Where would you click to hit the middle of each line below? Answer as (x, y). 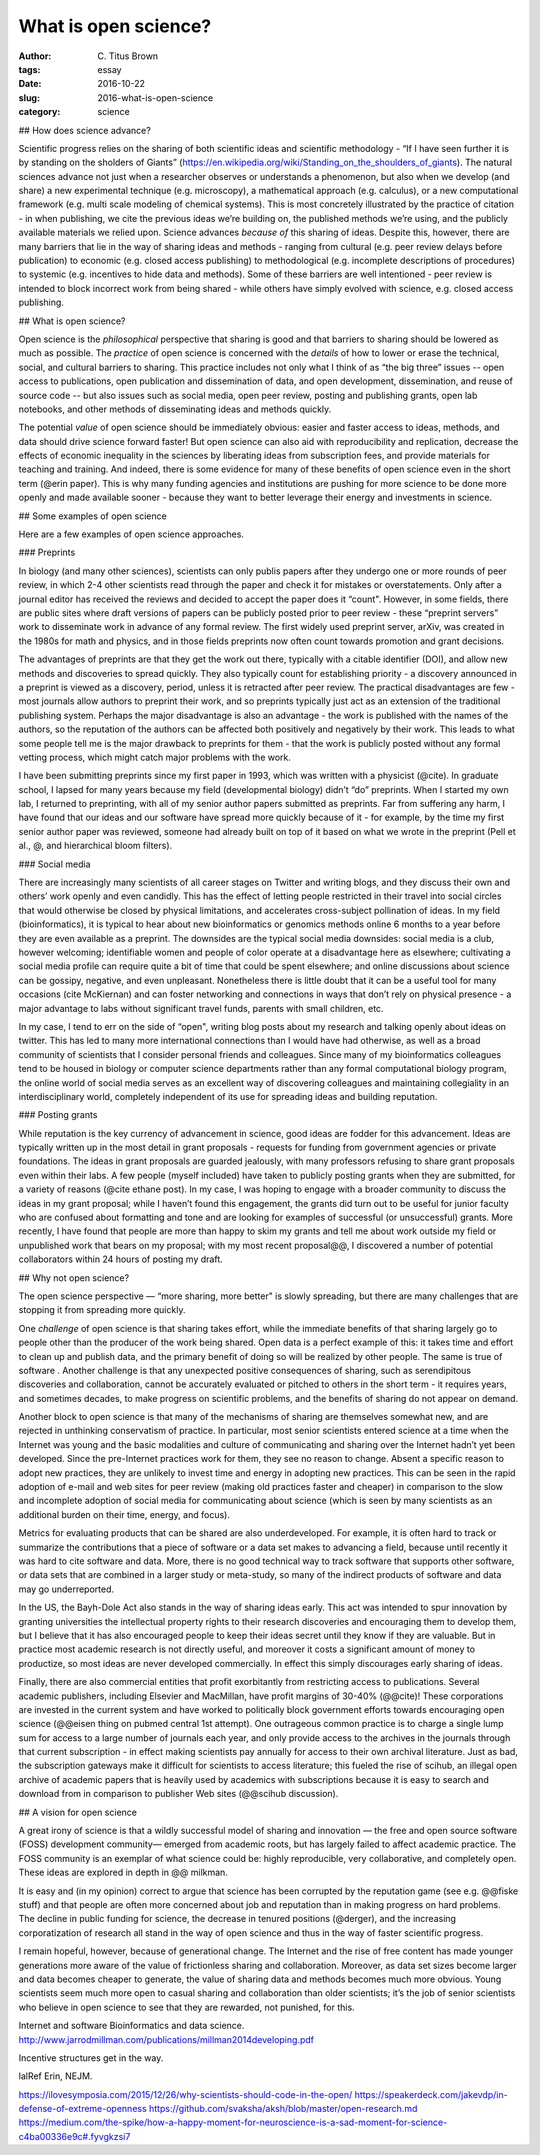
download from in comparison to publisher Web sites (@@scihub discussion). (178, 1794)
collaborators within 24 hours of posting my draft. (121, 1259)
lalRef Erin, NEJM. (55, 2076)
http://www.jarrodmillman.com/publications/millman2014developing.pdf (166, 2039)
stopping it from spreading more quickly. (102, 1310)
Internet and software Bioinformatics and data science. (131, 2026)
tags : (29, 69)
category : (39, 112)
